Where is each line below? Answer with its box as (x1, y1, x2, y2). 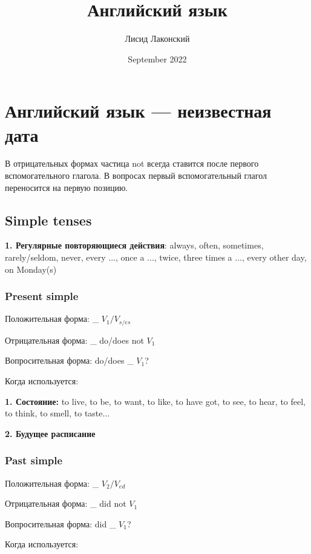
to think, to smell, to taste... (5, 407, 110, 419)
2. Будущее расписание (5, 427, 96, 439)
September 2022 (128, 52, 187, 65)
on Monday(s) (5, 262, 57, 275)
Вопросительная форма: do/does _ (5, 354, 134, 367)
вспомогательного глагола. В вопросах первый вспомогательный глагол (5, 169, 267, 182)
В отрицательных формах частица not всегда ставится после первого (5, 157, 259, 170)
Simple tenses (5, 210, 92, 229)
